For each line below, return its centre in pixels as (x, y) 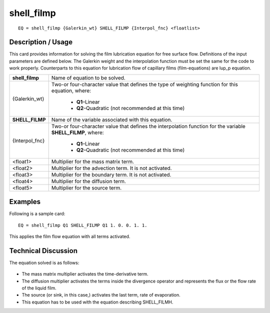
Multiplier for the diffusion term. (88, 181)
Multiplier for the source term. (86, 187)
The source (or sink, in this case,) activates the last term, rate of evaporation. (101, 295)
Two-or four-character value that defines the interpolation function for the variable (148, 126)
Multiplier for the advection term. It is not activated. (111, 168)
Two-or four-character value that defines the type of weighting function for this (145, 84)
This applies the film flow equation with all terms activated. (70, 236)
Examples (25, 202)
